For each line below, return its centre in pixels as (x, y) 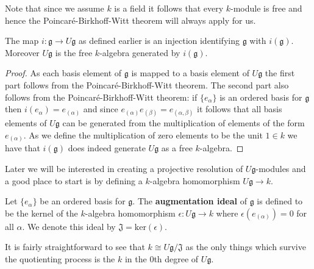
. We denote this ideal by (69, 226)
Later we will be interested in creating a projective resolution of (124, 169)
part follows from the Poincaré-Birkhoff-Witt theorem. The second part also (147, 84)
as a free (177, 148)
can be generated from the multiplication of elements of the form (184, 123)
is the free (74, 52)
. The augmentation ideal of (190, 201)
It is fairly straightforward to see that (75, 247)
